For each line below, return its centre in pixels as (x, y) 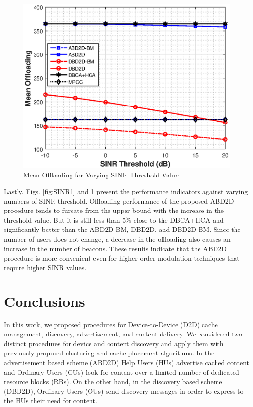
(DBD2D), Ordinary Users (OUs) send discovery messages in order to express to (124, 391)
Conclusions (45, 301)
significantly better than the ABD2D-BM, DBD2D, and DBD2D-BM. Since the (122, 229)
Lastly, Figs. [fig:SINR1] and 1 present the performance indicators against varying (126, 191)
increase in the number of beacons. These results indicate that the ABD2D (115, 248)
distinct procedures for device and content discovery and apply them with (114, 343)
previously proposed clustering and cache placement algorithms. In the (109, 353)
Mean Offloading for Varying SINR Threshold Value (101, 175)
